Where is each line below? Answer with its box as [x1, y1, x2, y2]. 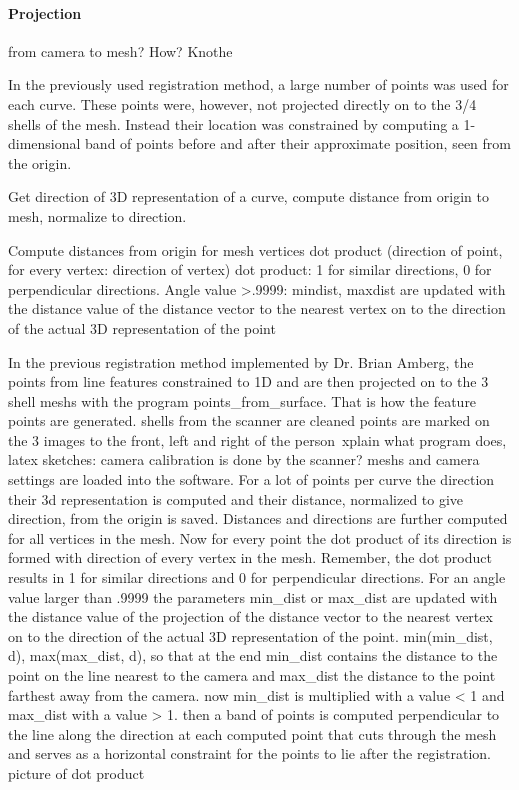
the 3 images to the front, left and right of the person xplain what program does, [8, 429, 507, 450]
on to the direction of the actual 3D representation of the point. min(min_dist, [8, 625, 493, 646]
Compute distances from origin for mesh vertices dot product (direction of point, [8, 239, 503, 260]
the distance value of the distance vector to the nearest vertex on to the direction [8, 298, 506, 319]
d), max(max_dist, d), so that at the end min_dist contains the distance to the [8, 645, 498, 666]
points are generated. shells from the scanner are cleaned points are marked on [8, 410, 490, 431]
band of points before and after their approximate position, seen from [85, 133, 512, 154]
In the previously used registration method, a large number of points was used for [8, 74, 509, 95]
